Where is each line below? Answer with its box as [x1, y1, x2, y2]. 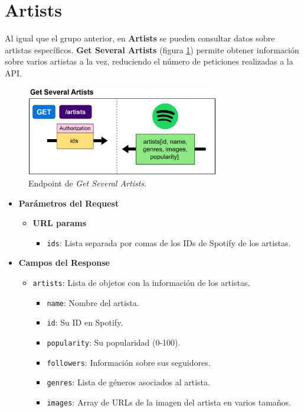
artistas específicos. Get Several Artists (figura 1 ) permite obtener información [5, 43, 299, 56]
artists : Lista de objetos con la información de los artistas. [32, 276, 250, 288]
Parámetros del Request [18, 197, 119, 209]
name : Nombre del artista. [47, 296, 139, 308]
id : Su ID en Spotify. [47, 316, 123, 329]
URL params [32, 217, 87, 229]
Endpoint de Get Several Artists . [28, 176, 146, 189]
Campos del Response [18, 256, 110, 269]
